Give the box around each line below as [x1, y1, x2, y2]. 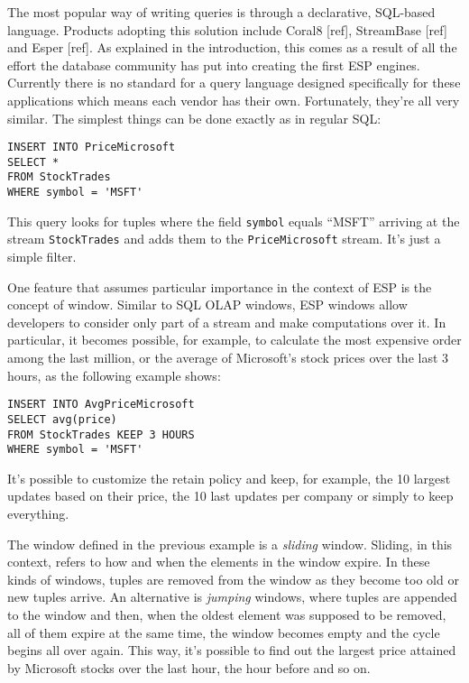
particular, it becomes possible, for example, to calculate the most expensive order [7, 330, 462, 349]
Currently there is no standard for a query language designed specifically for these [7, 73, 461, 92]
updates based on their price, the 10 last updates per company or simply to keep [7, 486, 454, 505]
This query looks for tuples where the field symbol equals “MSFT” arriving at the [7, 211, 460, 230]
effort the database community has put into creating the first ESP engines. [7, 55, 420, 74]
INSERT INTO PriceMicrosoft [7, 141, 176, 154]
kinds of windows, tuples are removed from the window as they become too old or [7, 569, 459, 588]
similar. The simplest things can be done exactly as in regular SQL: [7, 108, 382, 127]
